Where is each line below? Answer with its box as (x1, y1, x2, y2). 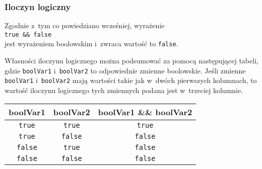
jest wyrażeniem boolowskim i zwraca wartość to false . (5, 38, 178, 49)
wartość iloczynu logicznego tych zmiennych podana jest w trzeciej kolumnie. (5, 85, 243, 96)
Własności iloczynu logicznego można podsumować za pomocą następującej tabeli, (5, 55, 258, 66)
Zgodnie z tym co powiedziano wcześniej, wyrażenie (5, 20, 165, 31)
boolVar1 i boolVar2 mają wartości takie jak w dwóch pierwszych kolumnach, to (5, 75, 257, 86)
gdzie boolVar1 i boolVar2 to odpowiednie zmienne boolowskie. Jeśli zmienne (5, 65, 246, 75)
